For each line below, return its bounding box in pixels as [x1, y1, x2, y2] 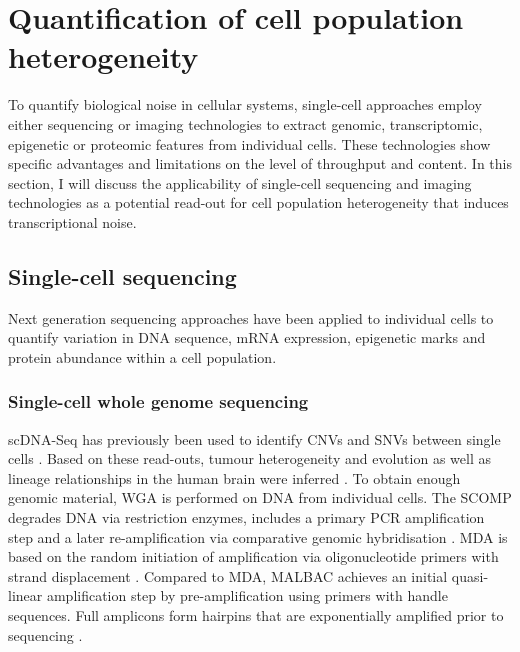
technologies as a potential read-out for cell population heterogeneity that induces [8, 192, 509, 213]
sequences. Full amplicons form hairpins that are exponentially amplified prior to [8, 605, 504, 626]
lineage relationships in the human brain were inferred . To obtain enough [8, 467, 461, 488]
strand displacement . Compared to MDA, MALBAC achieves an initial [8, 565, 448, 586]
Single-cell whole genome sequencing [8, 389, 309, 414]
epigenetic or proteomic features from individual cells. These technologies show [8, 133, 491, 154]
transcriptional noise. [8, 211, 137, 232]
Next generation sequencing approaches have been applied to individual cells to [8, 307, 494, 328]
